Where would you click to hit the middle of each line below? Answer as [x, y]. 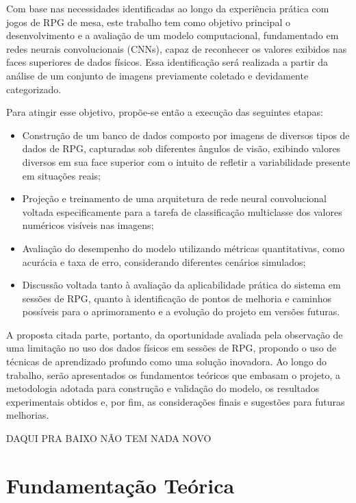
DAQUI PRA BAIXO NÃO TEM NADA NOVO [109, 438]
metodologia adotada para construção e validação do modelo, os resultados [163, 388]
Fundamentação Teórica [120, 485]
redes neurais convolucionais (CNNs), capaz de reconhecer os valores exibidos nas [177, 48]
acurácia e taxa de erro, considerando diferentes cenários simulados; [164, 261]
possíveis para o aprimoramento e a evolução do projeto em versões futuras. [181, 311]
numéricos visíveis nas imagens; [88, 225]
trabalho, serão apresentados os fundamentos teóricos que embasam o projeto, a [173, 375]
